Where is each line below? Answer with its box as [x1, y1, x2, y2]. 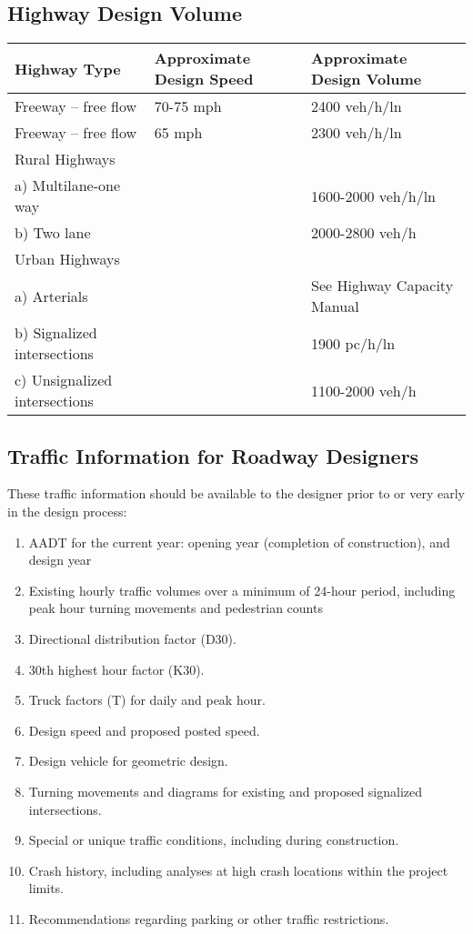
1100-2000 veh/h [311, 379, 417, 401]
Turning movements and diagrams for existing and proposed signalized [28, 781, 423, 800]
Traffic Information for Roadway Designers [7, 441, 419, 469]
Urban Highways [15, 248, 120, 270]
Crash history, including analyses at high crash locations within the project [28, 860, 448, 879]
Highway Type [15, 57, 121, 79]
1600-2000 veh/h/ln [311, 185, 437, 206]
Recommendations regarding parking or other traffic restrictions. [28, 909, 389, 928]
